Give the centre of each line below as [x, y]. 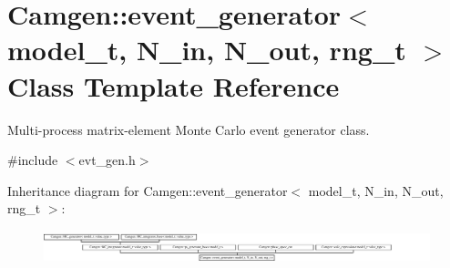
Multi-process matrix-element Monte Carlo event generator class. [189, 129]
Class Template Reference [174, 85]
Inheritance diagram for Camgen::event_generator [148, 190]
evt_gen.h [107, 160]
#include [33, 160]
